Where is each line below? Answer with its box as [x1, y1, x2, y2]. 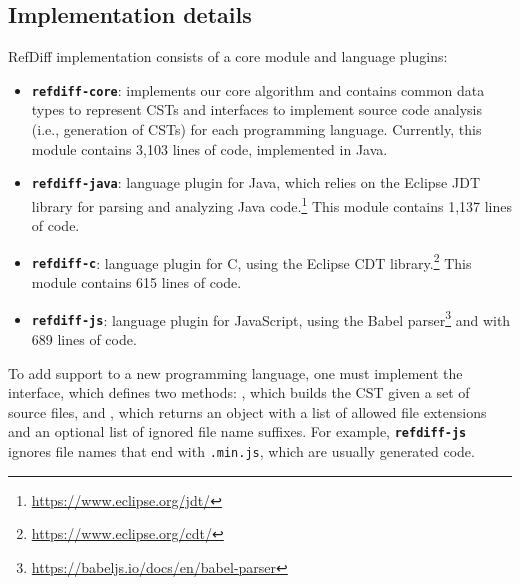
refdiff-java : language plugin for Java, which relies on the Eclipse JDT [31, 172, 480, 193]
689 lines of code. [31, 328, 137, 349]
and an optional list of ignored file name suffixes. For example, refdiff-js [8, 421, 467, 442]
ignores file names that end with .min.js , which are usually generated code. [8, 440, 475, 461]
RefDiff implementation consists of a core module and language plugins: [8, 46, 448, 67]
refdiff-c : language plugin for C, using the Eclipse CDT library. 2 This [31, 249, 472, 273]
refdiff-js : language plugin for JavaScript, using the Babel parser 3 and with [31, 306, 511, 330]
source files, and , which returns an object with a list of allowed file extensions [8, 401, 487, 422]
